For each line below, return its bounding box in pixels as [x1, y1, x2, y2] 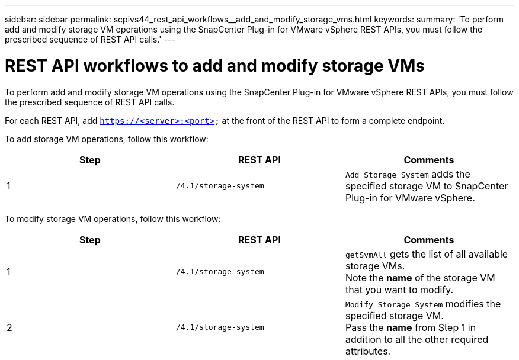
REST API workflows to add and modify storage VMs [5, 55, 425, 76]
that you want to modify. [345, 283, 454, 295]
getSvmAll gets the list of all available [345, 247, 508, 260]
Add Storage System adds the [345, 168, 470, 180]
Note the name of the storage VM [345, 271, 495, 284]
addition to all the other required [345, 333, 489, 345]
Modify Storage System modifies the [345, 297, 501, 310]
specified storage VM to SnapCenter [345, 179, 508, 192]
